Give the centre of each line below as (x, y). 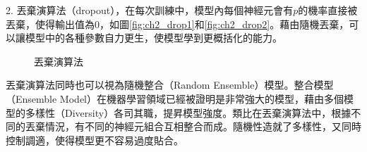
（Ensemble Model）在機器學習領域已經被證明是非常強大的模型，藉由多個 (175, 98)
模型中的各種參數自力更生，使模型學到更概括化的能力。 (154, 38)
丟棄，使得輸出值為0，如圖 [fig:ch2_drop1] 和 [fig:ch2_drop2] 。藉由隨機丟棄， (178, 24)
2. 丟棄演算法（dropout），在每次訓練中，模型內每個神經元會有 (150, 10)
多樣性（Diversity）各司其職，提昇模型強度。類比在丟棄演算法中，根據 (188, 112)
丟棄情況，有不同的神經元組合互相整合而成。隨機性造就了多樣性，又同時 (193, 126)
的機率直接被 (328, 10)
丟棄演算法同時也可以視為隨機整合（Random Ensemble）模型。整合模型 (170, 85)
